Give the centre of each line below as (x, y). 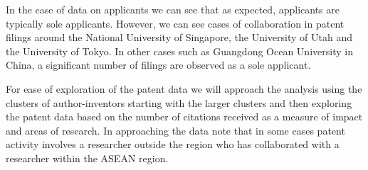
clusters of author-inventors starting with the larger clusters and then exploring (179, 102)
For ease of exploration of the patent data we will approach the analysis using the (184, 88)
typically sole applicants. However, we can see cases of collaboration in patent (175, 23)
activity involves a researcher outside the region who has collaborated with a (173, 144)
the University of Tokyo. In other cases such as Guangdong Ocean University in (179, 51)
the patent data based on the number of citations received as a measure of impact (184, 117)
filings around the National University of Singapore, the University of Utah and (179, 37)
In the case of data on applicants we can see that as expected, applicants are (173, 9)
